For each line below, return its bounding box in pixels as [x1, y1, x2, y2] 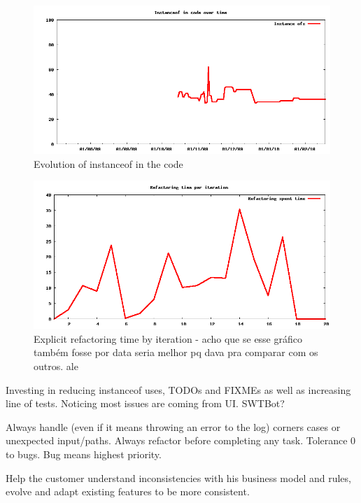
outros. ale [34, 358, 78, 373]
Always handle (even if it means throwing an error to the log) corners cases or [6, 419, 341, 434]
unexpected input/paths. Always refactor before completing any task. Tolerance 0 [6, 433, 356, 448]
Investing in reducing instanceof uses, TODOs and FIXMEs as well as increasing [6, 382, 351, 397]
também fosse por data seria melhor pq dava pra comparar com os [34, 345, 318, 360]
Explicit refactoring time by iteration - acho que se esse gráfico [34, 331, 302, 346]
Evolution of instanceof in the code [34, 156, 183, 171]
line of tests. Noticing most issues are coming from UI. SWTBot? [6, 396, 285, 411]
